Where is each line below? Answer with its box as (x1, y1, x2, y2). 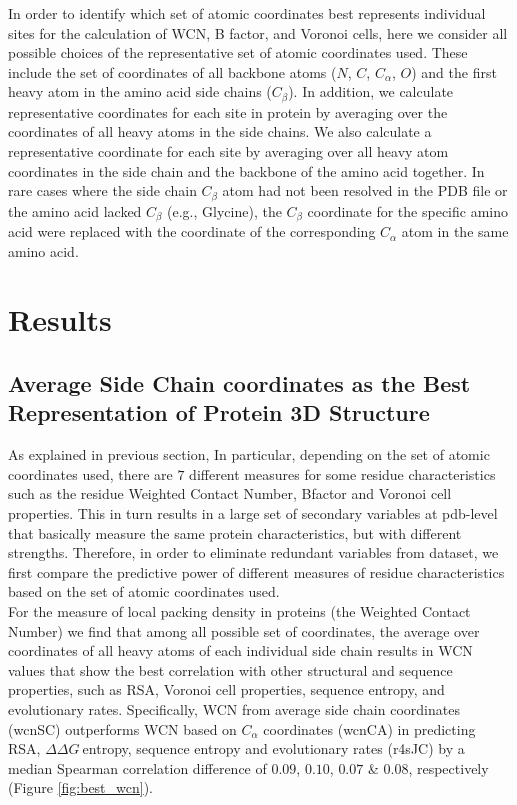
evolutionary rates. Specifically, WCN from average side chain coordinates (8, 698, 460, 719)
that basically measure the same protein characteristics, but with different (8, 522, 462, 543)
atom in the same (401, 221, 509, 242)
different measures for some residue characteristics (189, 463, 496, 484)
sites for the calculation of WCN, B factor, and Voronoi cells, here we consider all (8, 22, 508, 43)
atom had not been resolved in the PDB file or (222, 180, 508, 201)
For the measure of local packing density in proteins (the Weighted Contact (8, 601, 471, 622)
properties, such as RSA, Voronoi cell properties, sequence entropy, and (8, 679, 445, 700)
